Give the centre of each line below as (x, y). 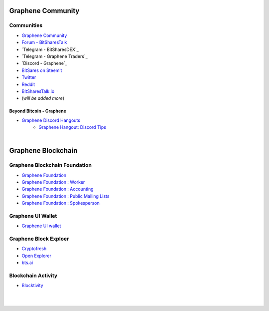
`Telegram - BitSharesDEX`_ (50, 49)
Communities (26, 25)
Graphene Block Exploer (39, 239)
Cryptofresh (34, 249)
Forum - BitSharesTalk (44, 42)
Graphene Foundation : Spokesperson (61, 203)
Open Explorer (37, 256)
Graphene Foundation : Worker (53, 182)
